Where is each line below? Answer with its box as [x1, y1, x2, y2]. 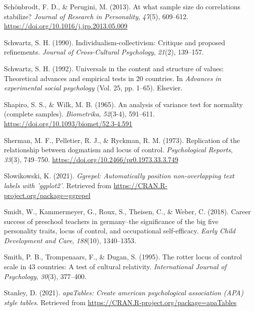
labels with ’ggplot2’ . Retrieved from [4, 180, 112, 190]
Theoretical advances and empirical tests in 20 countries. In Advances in [4, 73, 221, 83]
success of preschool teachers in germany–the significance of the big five [4, 216, 219, 226]
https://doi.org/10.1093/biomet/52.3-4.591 [4, 118, 132, 128]
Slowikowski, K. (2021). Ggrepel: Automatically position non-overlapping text [4, 170, 234, 181]
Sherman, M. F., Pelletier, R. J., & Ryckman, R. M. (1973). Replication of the [4, 135, 240, 145]
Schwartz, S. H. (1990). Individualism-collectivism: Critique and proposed [4, 37, 226, 47]
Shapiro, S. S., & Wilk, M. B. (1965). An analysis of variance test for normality [4, 99, 243, 109]
